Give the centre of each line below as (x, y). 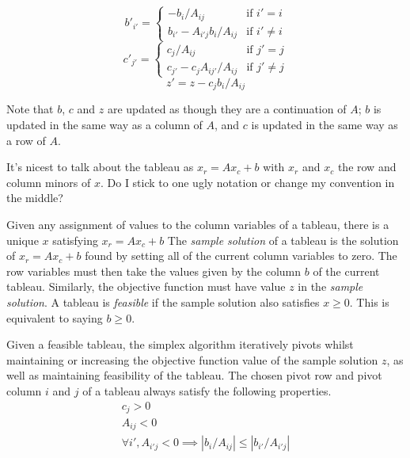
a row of (26, 140)
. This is (369, 302)
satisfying (75, 240)
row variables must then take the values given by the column (154, 271)
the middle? (35, 198)
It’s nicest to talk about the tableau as (100, 167)
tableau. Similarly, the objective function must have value (146, 286)
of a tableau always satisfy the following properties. (207, 390)
